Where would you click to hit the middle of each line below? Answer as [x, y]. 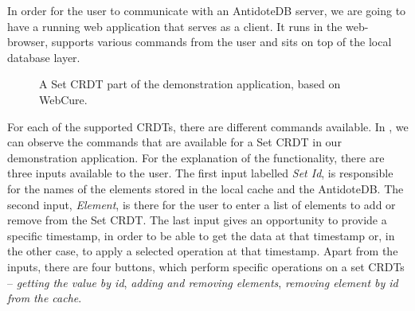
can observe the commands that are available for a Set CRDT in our [174, 142]
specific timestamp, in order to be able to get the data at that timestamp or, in [201, 235]
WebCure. [63, 99]
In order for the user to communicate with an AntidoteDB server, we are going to [207, 10]
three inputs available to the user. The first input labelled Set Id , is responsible [200, 173]
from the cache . [45, 298]
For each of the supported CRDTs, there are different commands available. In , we [208, 126]
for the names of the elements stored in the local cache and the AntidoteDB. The [206, 188]
